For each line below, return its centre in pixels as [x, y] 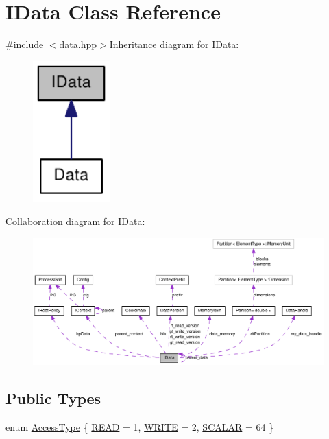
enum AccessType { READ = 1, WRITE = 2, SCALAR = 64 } [140, 426]
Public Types [53, 398]
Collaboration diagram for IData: [75, 221]
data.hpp [78, 44]
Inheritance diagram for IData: [174, 44]
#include [25, 44]
